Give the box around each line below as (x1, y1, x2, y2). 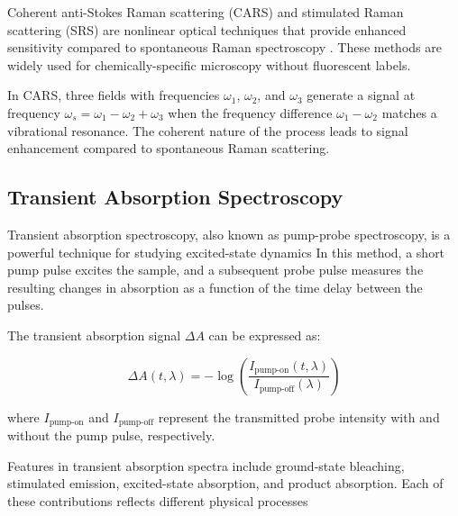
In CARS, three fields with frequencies (7, 86, 220, 104)
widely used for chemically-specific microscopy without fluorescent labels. (7, 55, 411, 74)
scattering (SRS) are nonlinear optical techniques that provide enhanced (7, 20, 407, 39)
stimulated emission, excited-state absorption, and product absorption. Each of (7, 474, 444, 493)
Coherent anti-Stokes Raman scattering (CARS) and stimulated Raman (7, 3, 404, 21)
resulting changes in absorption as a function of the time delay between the (7, 277, 423, 296)
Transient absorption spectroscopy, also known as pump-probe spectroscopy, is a (7, 224, 451, 243)
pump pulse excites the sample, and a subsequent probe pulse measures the (7, 260, 424, 279)
